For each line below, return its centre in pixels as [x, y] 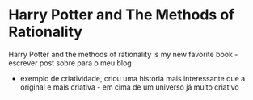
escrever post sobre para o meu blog [70, 63]
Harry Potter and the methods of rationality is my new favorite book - [123, 54]
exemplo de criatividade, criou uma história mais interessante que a [133, 78]
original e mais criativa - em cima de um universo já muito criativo [130, 87]
